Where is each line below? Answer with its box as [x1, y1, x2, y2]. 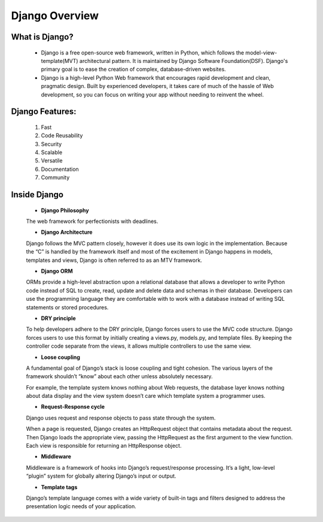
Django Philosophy [41, 207, 89, 214]
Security [41, 140, 62, 147]
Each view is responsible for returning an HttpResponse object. [26, 442, 182, 449]
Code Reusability [41, 132, 83, 139]
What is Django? [11, 32, 74, 42]
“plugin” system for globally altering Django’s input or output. [26, 472, 176, 479]
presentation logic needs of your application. [26, 503, 137, 510]
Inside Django [11, 189, 64, 200]
